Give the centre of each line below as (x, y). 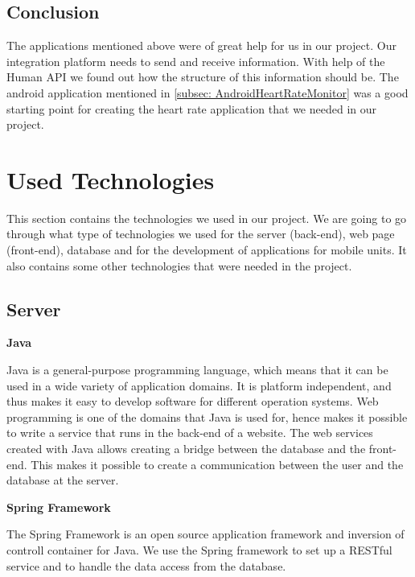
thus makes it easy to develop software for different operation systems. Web (193, 401)
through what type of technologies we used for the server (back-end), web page (201, 234)
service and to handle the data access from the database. (146, 565)
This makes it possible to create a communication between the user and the (217, 464)
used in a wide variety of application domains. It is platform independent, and (199, 385)
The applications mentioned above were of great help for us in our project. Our (201, 45)
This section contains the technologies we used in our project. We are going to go (207, 218)
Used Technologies (111, 179)
